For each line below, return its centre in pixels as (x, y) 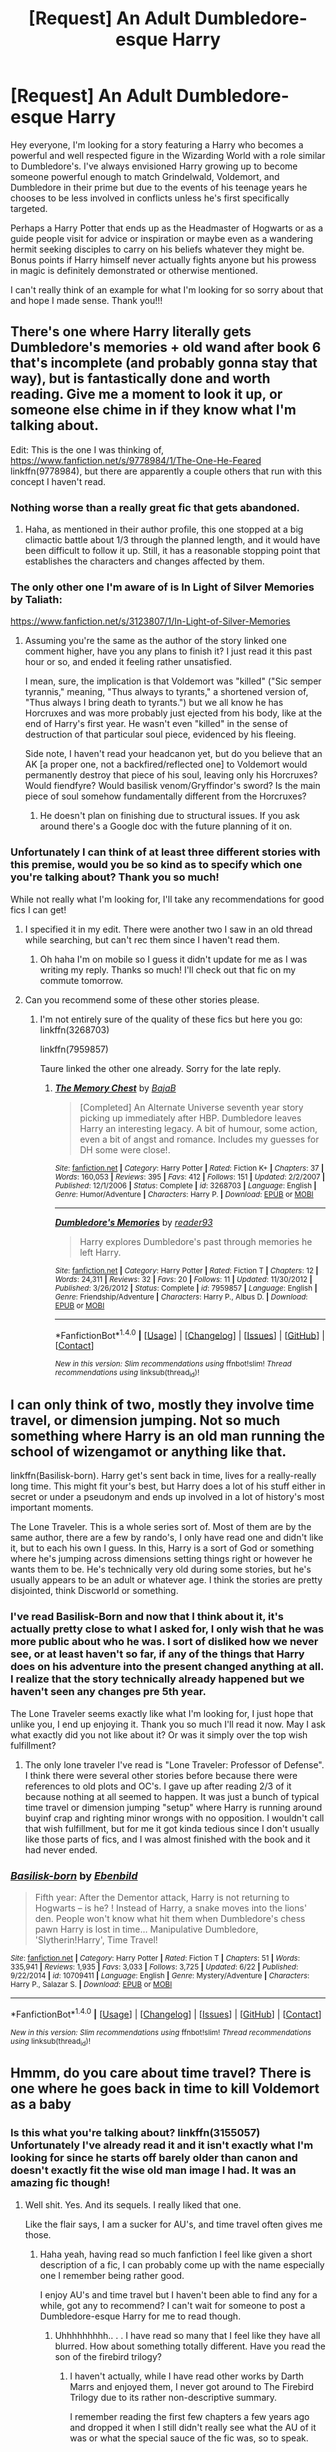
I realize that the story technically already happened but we (157, 1679)
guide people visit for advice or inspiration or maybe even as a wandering (162, 238)
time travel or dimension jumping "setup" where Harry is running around (173, 1807)
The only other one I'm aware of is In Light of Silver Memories (162, 587)
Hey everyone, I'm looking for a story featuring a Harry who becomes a (157, 144)
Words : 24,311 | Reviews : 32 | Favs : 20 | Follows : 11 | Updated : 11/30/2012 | (183, 1279)
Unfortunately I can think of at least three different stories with (165, 852)
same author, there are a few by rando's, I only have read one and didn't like (167, 1538)
